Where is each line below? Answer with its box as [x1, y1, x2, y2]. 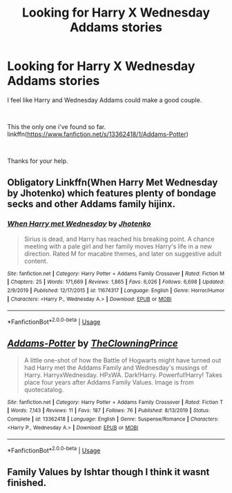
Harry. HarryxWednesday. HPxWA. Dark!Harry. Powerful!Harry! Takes [23, 371, 222, 379]
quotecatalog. [23, 385, 64, 394]
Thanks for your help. [7, 157, 68, 165]
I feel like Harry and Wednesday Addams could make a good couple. [7, 95, 202, 104]
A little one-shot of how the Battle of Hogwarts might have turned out [23, 356, 222, 364]
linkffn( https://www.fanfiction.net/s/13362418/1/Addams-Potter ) [7, 130, 188, 138]
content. [23, 257, 48, 265]
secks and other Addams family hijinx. [7, 198, 176, 210]
